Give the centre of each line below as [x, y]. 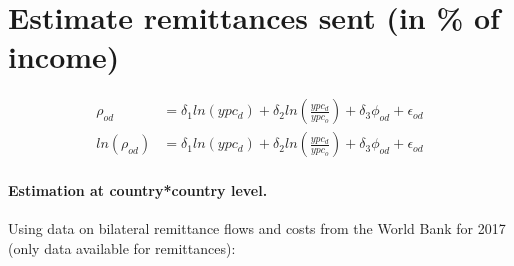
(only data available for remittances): [122, 247]
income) [64, 56]
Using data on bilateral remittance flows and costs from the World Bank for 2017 [257, 228]
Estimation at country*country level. [138, 189]
